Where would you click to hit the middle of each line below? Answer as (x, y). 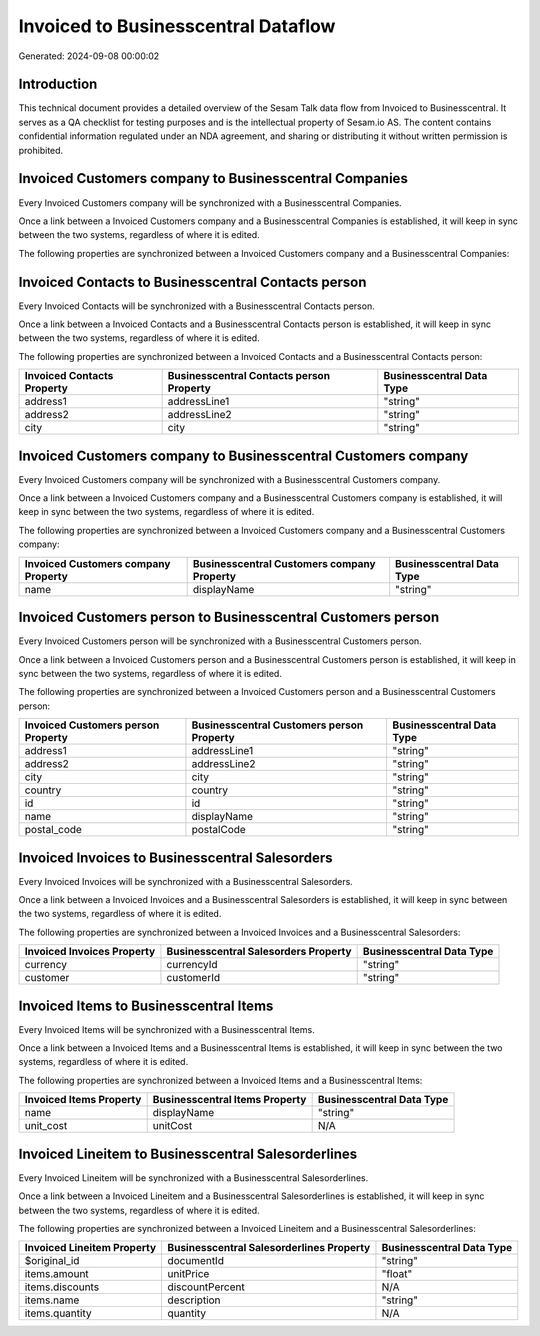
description (194, 1300)
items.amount (56, 1274)
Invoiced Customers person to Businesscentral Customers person (229, 617)
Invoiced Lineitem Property (90, 1248)
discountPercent (206, 1287)
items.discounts (62, 1287)
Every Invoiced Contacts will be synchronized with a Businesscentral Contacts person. (196, 306)
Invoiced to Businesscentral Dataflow (177, 26)
